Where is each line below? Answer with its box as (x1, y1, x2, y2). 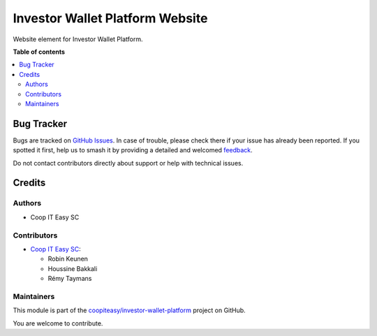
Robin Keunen (47, 255, 89, 263)
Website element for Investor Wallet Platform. (13, 35, 143, 43)
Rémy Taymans (47, 275, 92, 283)
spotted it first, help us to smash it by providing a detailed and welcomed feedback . (13, 146, 253, 154)
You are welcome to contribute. (13, 319, 103, 328)
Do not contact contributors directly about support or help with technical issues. (13, 159, 244, 167)
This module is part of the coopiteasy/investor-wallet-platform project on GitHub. (13, 306, 246, 314)
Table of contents (13, 48, 66, 56)
